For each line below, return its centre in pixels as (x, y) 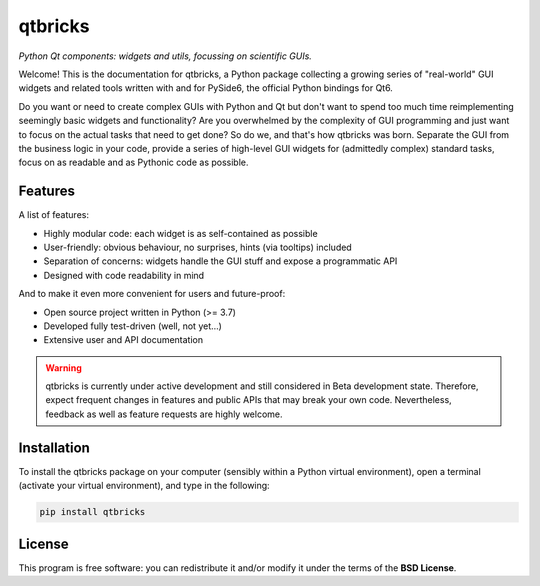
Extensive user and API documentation (123, 340)
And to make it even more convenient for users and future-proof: (152, 294)
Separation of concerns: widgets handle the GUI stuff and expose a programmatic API (220, 261)
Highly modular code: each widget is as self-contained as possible (181, 233)
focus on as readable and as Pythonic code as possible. (133, 162)
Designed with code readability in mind (124, 275)
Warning (63, 367)
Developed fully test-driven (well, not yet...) (132, 326)
